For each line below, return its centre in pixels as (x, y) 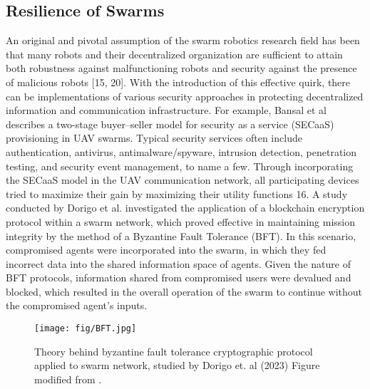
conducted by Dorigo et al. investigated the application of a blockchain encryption (185, 208)
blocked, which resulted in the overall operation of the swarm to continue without (184, 291)
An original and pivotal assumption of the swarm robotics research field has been (183, 40)
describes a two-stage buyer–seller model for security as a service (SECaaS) (170, 124)
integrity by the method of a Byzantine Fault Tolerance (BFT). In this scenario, (181, 235)
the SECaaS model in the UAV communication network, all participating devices (183, 180)
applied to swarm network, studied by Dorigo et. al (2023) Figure (177, 365)
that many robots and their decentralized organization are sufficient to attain (174, 54)
